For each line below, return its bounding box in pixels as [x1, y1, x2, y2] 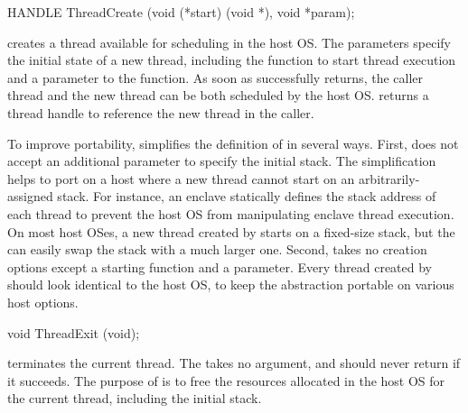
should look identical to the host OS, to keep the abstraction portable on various [7, 275, 454, 294]
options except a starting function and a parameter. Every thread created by [7, 257, 432, 276]
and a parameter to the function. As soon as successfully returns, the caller [7, 68, 423, 87]
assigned [7, 187, 53, 206]
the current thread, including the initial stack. [7, 389, 262, 408]
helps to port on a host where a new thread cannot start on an [7, 169, 355, 188]
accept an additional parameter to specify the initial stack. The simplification [7, 151, 436, 170]
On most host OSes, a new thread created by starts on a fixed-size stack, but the [7, 222, 455, 241]
